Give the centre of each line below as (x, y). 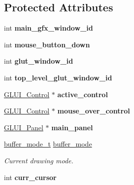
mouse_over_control (94, 111)
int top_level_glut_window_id (58, 77)
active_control (83, 94)
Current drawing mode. (39, 160)
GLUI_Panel (24, 127)
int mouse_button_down (47, 44)
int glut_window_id (39, 61)
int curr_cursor (30, 177)
